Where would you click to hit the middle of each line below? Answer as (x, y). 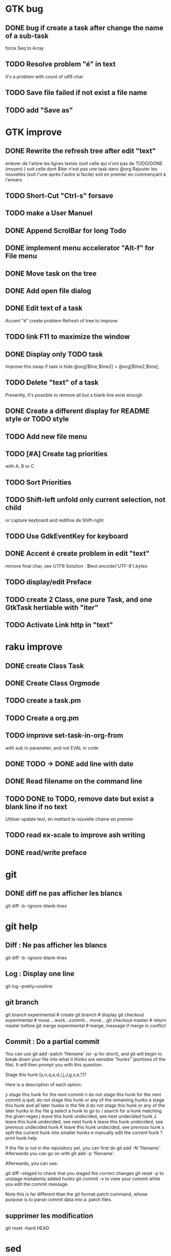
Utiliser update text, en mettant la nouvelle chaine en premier (69, 819)
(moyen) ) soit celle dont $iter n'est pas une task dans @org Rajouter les (81, 169)
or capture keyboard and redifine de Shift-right (54, 520)
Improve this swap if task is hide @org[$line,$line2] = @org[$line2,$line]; (82, 366)
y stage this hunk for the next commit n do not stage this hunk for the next (83, 1095)
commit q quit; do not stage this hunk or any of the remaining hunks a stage (85, 1100)
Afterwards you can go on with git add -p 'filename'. (60, 1154)
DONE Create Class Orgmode (53, 683)
